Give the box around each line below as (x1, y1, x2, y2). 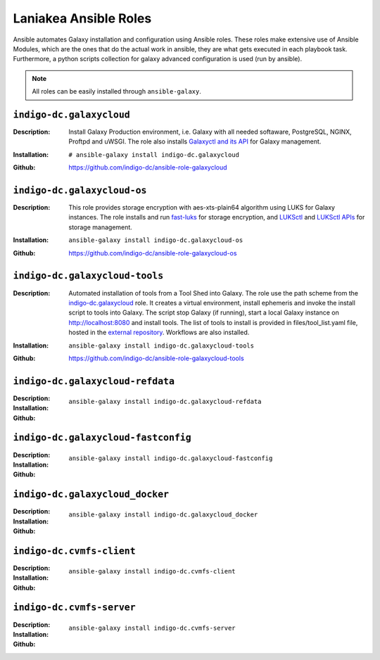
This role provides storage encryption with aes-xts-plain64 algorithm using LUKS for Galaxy (68, 203, 336, 212)
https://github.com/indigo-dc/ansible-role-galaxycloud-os (68, 248, 237, 257)
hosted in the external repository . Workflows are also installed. (68, 328, 250, 337)
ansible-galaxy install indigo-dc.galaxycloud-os (68, 236, 243, 244)
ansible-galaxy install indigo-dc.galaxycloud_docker (68, 511, 258, 519)
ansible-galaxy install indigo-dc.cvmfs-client (68, 567, 236, 575)
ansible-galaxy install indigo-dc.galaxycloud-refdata (68, 398, 262, 405)
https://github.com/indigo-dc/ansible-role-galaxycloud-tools (68, 354, 244, 362)
